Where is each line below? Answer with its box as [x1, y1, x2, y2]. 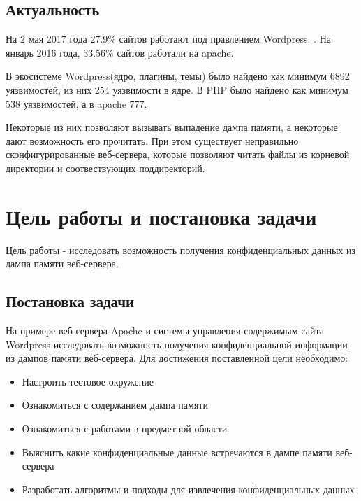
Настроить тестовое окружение [22, 374, 154, 388]
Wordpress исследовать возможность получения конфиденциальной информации [6, 337, 348, 351]
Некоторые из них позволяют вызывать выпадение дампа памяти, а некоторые [6, 120, 338, 134]
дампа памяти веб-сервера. [6, 256, 119, 271]
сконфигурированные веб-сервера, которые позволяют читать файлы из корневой [6, 147, 350, 162]
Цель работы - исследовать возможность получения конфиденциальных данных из [6, 242, 356, 257]
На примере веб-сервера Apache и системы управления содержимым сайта [6, 323, 324, 338]
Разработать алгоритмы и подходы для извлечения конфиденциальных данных [22, 481, 355, 496]
